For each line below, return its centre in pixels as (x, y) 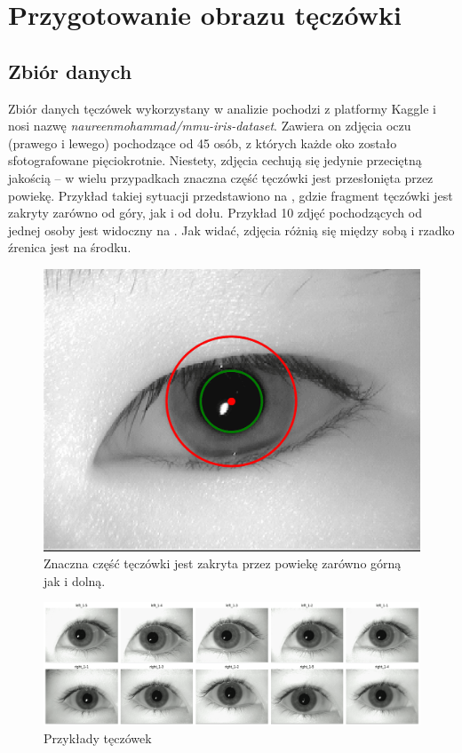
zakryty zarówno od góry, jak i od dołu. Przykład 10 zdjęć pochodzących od (215, 213)
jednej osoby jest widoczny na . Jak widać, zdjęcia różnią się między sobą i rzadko (231, 230)
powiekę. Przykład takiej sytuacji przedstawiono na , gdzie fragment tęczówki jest (231, 195)
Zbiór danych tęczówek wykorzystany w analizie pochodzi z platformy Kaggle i (223, 108)
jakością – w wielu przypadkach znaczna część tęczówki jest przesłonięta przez (221, 177)
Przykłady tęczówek (98, 737)
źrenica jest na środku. (70, 247)
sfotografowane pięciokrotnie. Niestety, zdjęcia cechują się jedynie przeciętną (215, 160)
